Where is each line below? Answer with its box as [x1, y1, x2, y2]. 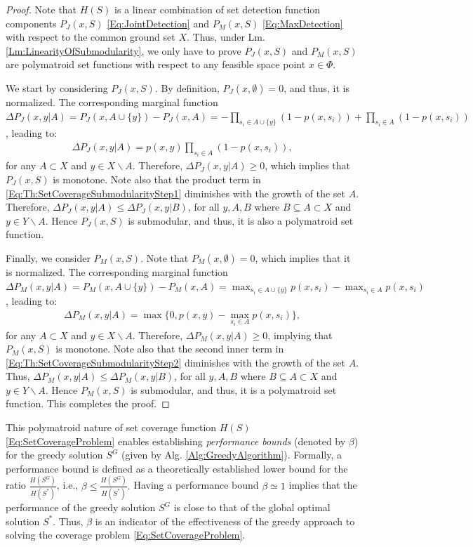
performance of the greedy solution [6, 500, 156, 515]
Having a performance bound [133, 477, 259, 492]
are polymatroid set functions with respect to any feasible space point [6, 57, 306, 72]
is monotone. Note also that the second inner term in [55, 341, 284, 356]
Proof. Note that [6, 2, 77, 16]
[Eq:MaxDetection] [262, 15, 343, 30]
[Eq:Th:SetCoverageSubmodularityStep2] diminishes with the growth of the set [6, 355, 345, 369]
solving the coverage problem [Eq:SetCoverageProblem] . [6, 527, 246, 542]
